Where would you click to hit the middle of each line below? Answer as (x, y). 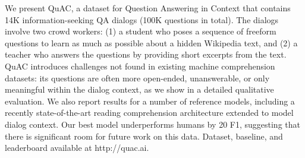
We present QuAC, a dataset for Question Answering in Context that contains (148, 8)
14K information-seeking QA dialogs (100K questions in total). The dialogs (142, 19)
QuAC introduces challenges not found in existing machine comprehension (140, 66)
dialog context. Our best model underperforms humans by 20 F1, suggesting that (152, 124)
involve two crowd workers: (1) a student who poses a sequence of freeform (141, 31)
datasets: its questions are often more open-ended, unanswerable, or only (137, 78)
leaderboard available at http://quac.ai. (77, 148)
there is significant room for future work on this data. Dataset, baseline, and (144, 136)
